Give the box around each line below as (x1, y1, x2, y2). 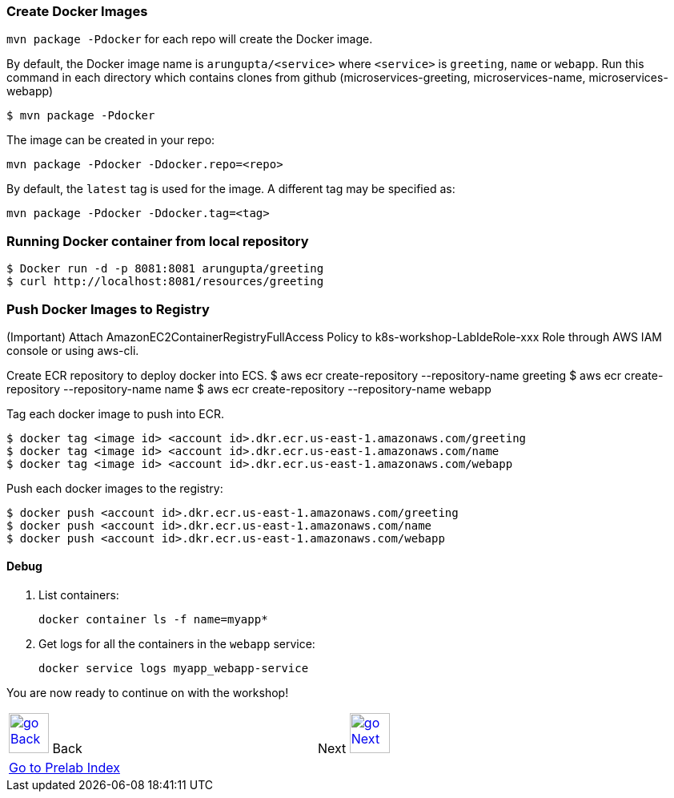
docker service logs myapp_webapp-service (38, 662, 309, 675)
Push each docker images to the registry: (6, 481, 223, 495)
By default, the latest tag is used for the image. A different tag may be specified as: (6, 182, 455, 196)
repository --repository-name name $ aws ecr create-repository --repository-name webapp (6, 381, 491, 396)
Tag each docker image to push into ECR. (6, 406, 225, 421)
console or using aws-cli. (6, 343, 139, 357)
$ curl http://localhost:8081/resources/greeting (6, 275, 324, 288)
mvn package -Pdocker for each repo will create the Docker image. (6, 32, 373, 46)
